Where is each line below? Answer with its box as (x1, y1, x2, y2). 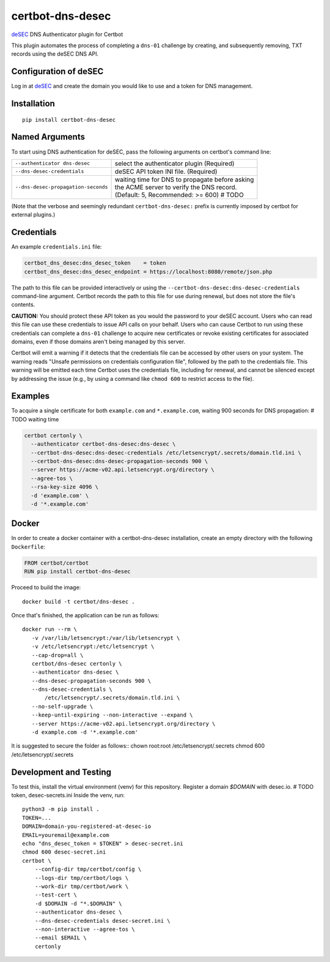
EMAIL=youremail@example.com (22, 832, 109, 838)
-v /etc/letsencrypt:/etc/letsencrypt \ (31, 643, 155, 650)
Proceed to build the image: (11, 584, 81, 591)
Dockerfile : (11, 543, 46, 551)
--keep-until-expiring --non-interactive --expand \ (31, 712, 193, 719)
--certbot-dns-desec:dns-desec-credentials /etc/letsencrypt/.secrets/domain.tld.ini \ (31, 449, 302, 456)
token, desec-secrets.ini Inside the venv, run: (11, 792, 125, 799)
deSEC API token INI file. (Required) (114, 167, 218, 176)
